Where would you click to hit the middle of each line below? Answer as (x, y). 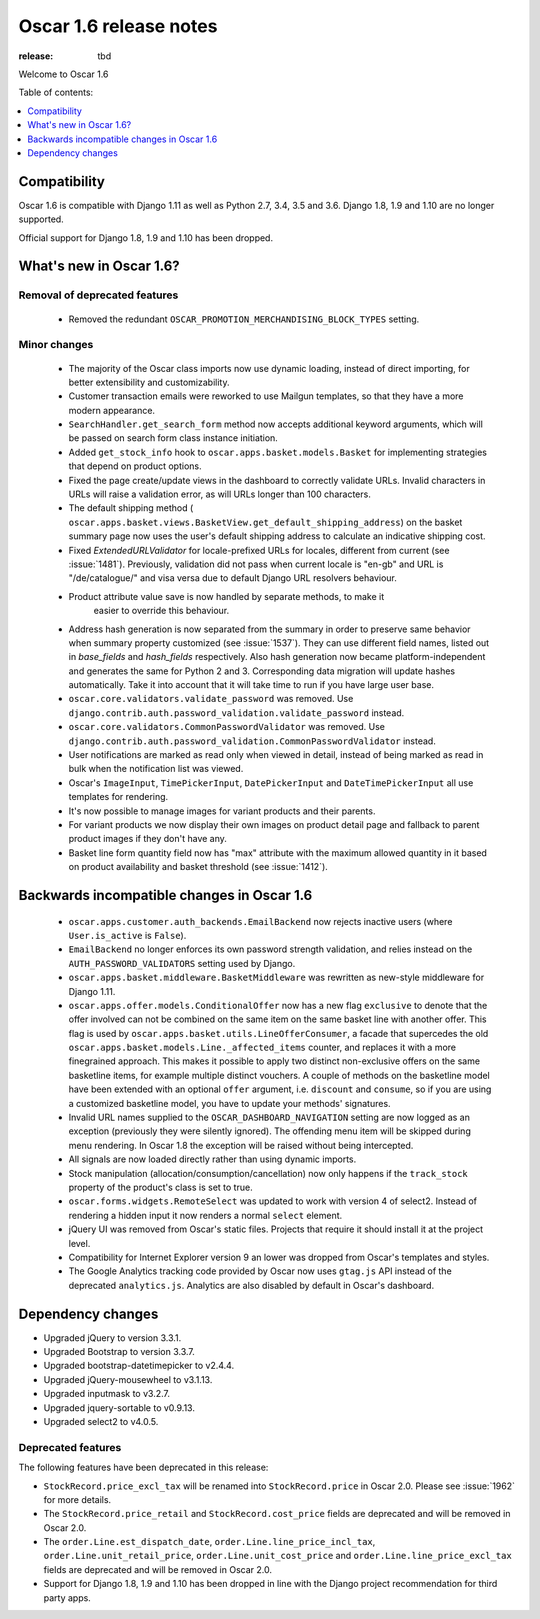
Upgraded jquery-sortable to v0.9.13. (119, 1407)
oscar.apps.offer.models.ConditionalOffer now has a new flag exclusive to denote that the (278, 1005)
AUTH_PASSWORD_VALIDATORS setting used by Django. (182, 963)
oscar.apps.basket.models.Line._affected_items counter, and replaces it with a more (262, 1047)
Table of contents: (56, 92)
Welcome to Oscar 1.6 (63, 74)
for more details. (77, 1499)
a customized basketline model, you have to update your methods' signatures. (229, 1103)
